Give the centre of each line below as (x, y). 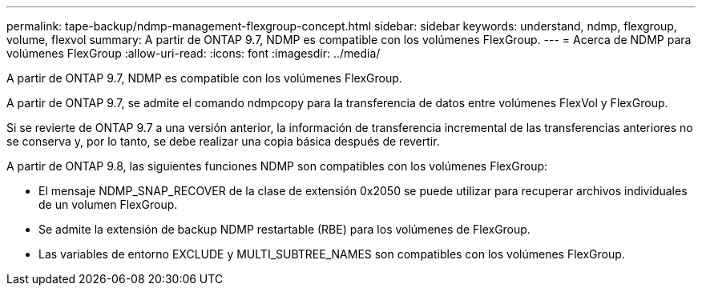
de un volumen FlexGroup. (108, 204)
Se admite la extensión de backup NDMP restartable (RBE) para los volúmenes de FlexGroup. (284, 229)
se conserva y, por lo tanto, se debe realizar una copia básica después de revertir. (223, 141)
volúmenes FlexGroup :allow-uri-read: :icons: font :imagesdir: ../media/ (194, 53)
